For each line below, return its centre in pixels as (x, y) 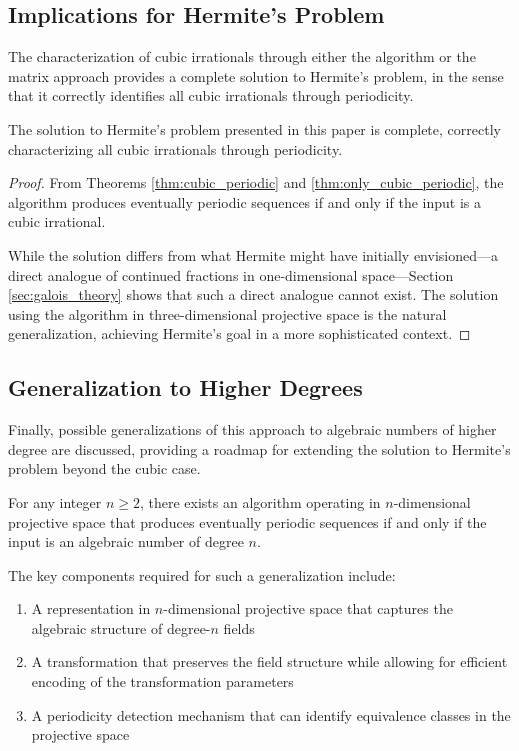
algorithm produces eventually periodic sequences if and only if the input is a (244, 201)
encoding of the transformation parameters (162, 681)
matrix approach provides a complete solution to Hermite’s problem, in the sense (256, 75)
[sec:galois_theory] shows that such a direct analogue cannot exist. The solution (253, 294)
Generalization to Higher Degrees (185, 387)
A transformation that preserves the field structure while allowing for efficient (269, 661)
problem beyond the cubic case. (104, 468)
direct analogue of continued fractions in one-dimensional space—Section (231, 274)
